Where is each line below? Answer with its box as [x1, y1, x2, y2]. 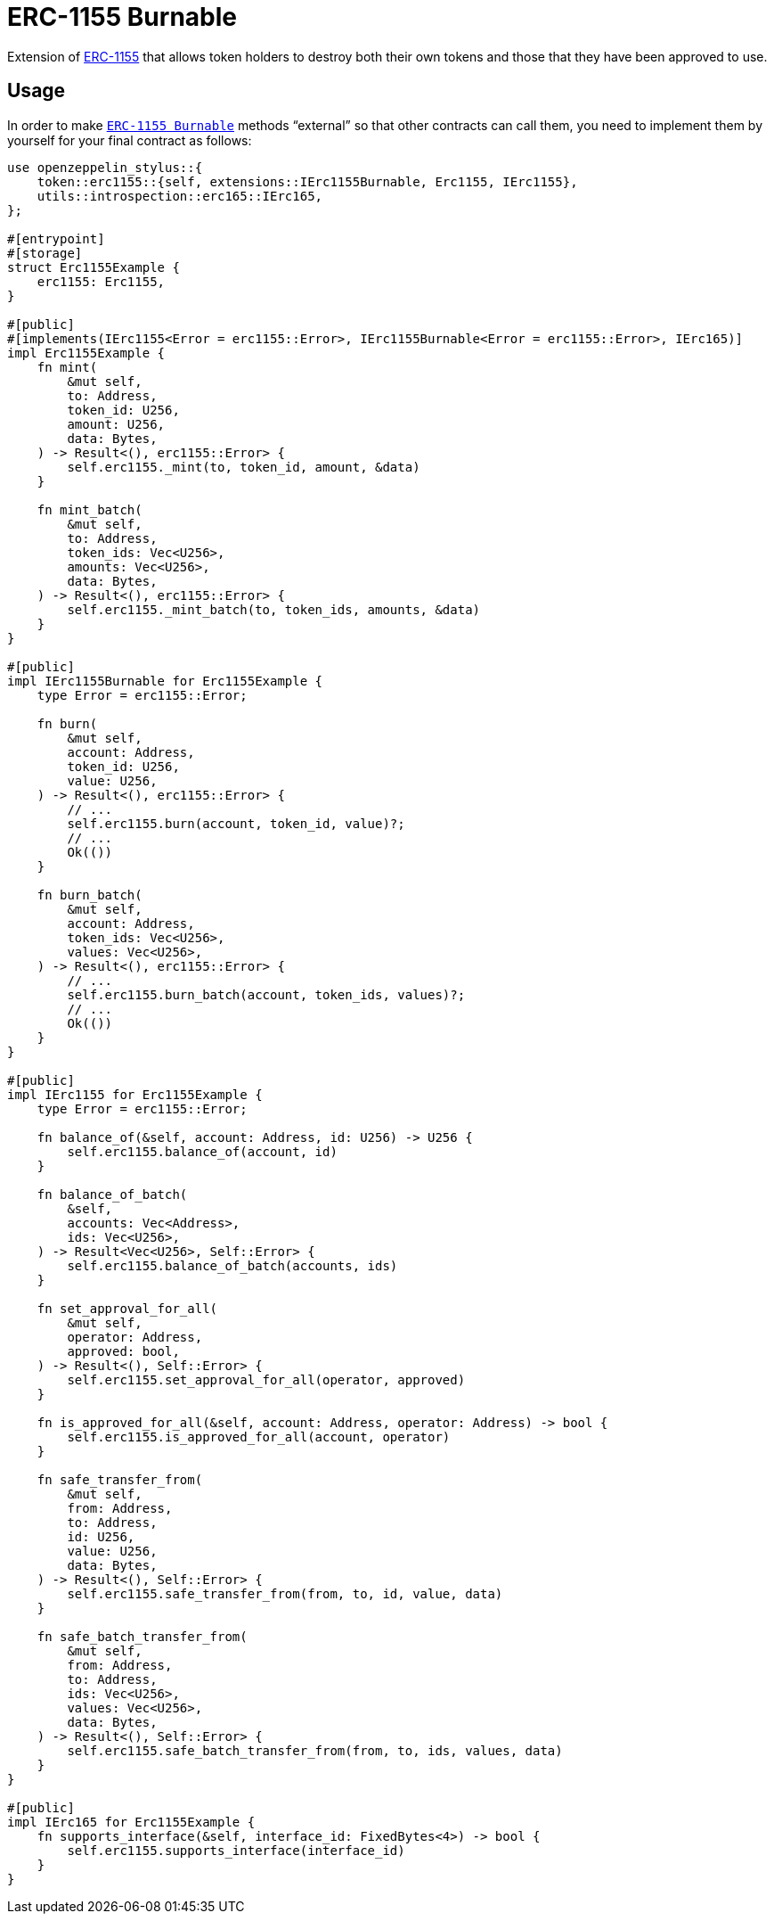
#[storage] [7, 245, 83, 260]
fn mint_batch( [37, 502, 143, 517]
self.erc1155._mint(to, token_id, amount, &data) [67, 459, 420, 474]
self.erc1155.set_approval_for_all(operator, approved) [67, 1372, 466, 1387]
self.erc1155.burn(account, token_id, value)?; [67, 816, 405, 831]
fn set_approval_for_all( [37, 1301, 218, 1316]
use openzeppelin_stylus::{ [7, 160, 203, 175]
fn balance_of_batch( [37, 1186, 188, 1202]
